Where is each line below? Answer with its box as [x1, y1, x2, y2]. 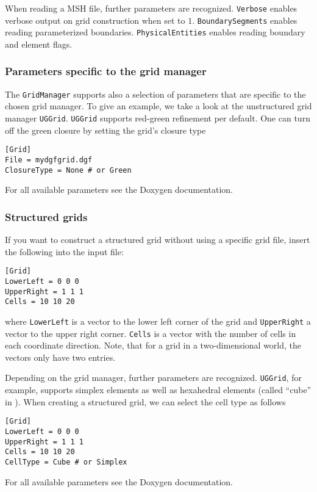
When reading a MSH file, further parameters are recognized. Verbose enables [5, 2, 297, 14]
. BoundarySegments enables [192, 13, 297, 26]
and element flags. [5, 37, 73, 50]
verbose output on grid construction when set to [5, 13, 185, 26]
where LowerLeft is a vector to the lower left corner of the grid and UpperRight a [5, 314, 311, 327]
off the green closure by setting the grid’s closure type [5, 123, 206, 136]
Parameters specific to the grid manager [5, 63, 207, 79]
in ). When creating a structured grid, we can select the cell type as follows [5, 395, 286, 408]
